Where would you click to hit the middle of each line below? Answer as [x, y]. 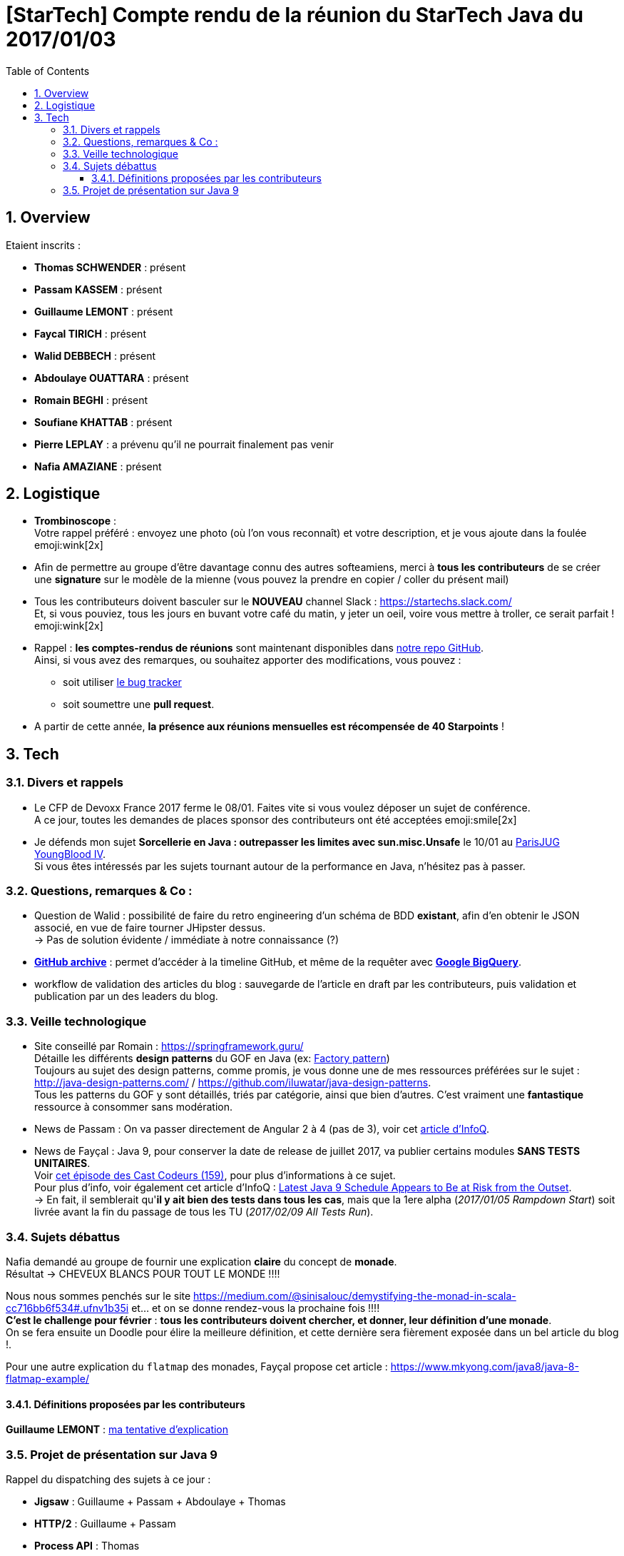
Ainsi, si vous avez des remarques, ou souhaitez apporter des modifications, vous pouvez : [248, 660]
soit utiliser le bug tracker [122, 682]
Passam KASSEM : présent [98, 289]
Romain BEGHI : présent [91, 400]
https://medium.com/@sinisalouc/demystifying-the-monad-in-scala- [355, 1295]
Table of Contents [48, 71]
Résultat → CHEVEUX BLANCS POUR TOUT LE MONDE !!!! [143, 1273]
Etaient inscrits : [43, 245]
